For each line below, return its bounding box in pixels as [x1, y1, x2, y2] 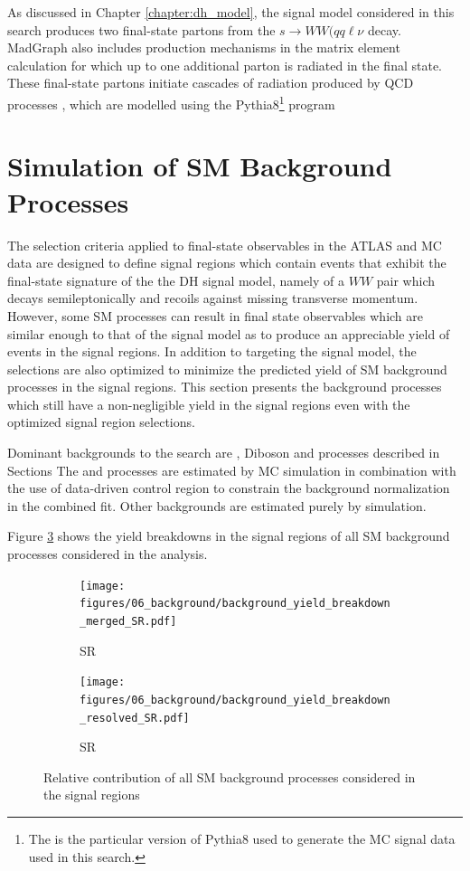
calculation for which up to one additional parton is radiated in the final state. [7, 55, 442, 74]
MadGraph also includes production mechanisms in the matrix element [7, 38, 400, 57]
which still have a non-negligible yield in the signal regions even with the [7, 394, 410, 413]
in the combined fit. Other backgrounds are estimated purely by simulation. [7, 496, 427, 515]
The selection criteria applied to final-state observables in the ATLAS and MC [7, 235, 442, 254]
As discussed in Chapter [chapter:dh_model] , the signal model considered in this [7, 3, 455, 21]
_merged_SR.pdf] [80, 614, 177, 628]
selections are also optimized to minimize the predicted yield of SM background [7, 359, 447, 378]
